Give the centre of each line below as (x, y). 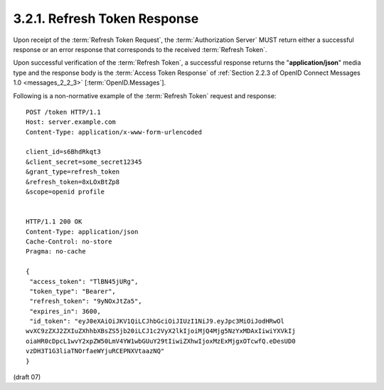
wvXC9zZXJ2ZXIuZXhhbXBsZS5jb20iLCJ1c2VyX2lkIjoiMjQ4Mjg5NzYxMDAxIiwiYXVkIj (161, 331)
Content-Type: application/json (82, 232)
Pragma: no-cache (56, 252)
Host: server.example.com (71, 122)
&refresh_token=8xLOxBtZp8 (73, 182)
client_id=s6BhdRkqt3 (63, 152)
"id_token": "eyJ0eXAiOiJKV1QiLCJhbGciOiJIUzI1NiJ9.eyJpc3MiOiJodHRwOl (157, 321)
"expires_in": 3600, (65, 311)
